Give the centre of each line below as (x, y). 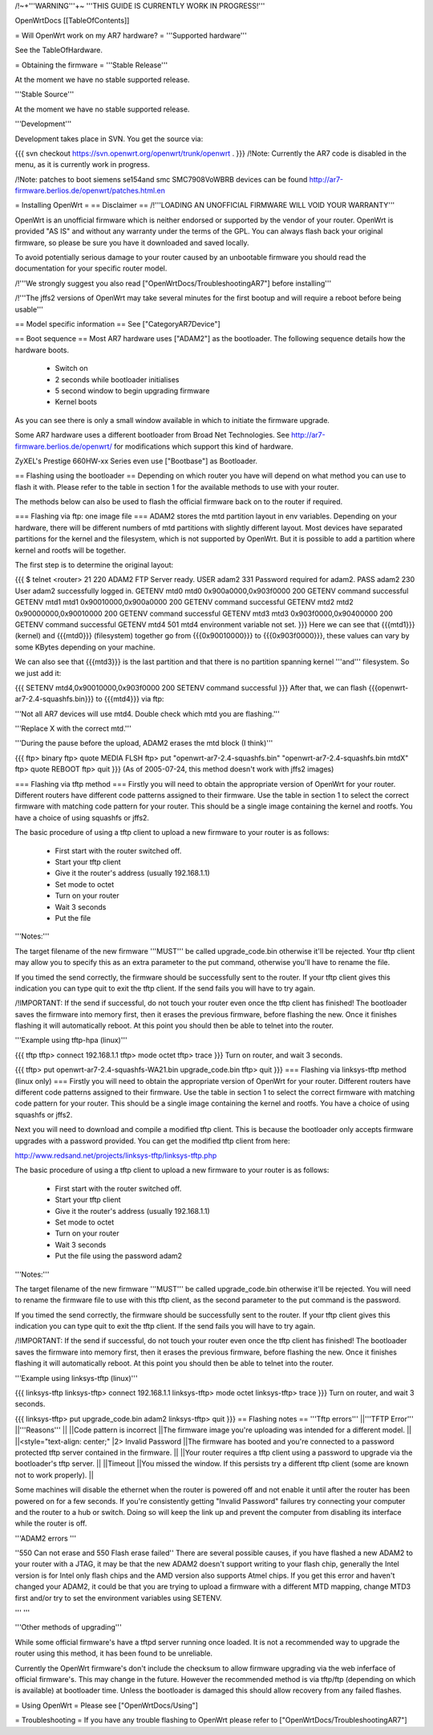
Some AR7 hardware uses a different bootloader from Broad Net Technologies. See (152, 435)
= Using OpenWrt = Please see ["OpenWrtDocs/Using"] (106, 1705)
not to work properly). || (54, 1475)
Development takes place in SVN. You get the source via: (109, 138)
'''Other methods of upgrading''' (68, 1627)
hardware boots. (42, 350)
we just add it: (38, 673)
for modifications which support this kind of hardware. (203, 446)
